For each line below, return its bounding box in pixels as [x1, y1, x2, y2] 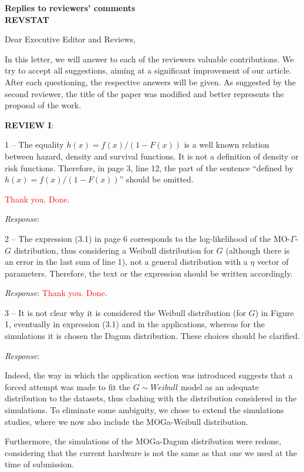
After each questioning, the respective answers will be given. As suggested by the [5, 75, 296, 88]
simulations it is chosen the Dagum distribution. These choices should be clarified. [5, 330, 300, 342]
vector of [257, 255, 289, 268]
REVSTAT [5, 13, 49, 25]
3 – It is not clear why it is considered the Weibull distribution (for [5, 306, 246, 318]
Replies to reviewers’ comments [5, 2, 136, 14]
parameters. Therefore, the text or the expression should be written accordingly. [5, 267, 293, 279]
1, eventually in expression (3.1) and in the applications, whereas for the [5, 318, 265, 330]
